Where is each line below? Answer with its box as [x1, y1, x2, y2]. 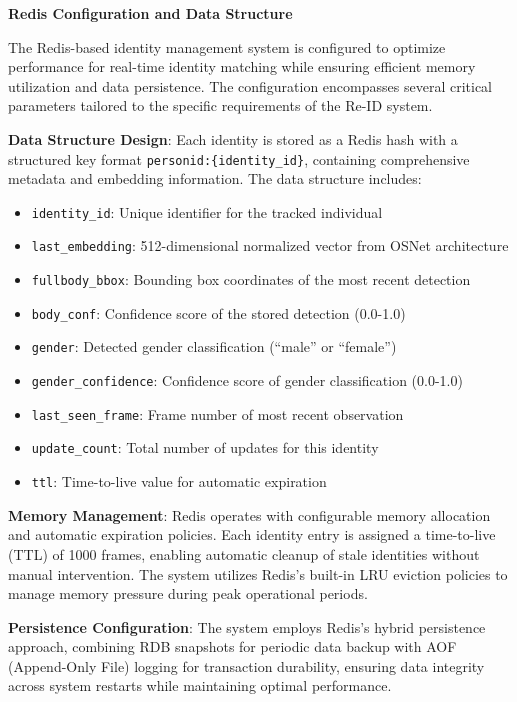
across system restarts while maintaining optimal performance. [8, 675, 392, 696]
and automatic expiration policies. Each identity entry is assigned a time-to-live [8, 524, 496, 545]
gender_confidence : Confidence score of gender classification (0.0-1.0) [31, 370, 463, 391]
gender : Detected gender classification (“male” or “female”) [31, 336, 397, 357]
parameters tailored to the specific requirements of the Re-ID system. [8, 95, 433, 116]
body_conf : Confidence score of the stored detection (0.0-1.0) [31, 302, 406, 323]
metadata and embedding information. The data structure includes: [8, 168, 422, 189]
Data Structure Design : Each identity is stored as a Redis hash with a [8, 128, 458, 149]
